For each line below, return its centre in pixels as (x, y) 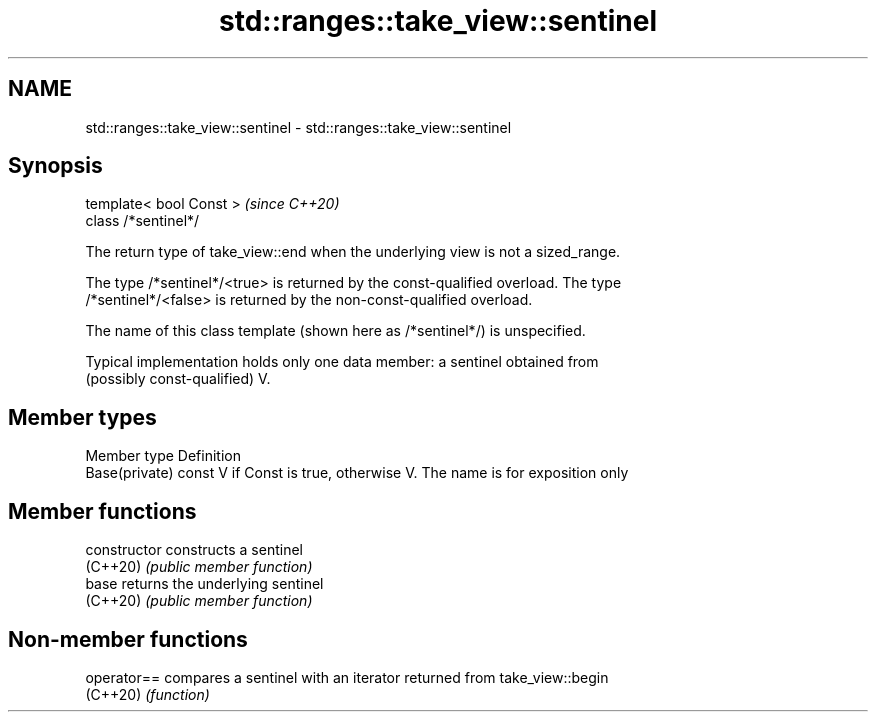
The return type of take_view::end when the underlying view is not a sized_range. (353, 252)
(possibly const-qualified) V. (178, 379)
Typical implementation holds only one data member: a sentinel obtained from (342, 362)
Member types (82, 417)
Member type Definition (163, 456)
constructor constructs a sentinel (194, 550)
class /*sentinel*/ (142, 221)
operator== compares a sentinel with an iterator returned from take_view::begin (347, 677)
